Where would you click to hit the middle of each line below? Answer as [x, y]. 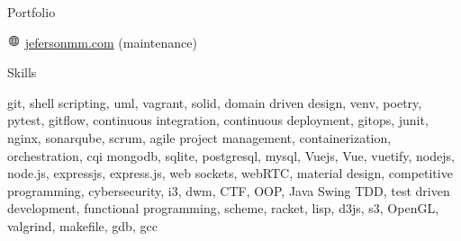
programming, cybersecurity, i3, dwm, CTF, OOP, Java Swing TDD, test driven [229, 190]
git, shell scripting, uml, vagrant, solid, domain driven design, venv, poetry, [215, 102]
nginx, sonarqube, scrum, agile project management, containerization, [199, 138]
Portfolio [32, 12]
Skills [22, 72]
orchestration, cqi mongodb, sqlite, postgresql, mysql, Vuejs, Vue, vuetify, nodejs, [231, 155]
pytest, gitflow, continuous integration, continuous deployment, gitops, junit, [218, 120]
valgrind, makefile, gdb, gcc [82, 226]
